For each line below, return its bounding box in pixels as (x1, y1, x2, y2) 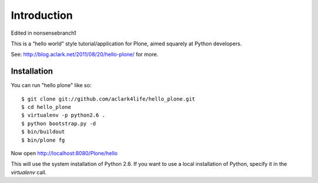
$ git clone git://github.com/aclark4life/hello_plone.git (21, 95, 196, 102)
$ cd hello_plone (21, 104, 71, 111)
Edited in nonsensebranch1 (11, 29, 77, 36)
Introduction (11, 9, 73, 22)
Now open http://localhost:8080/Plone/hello (11, 149, 118, 157)
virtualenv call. (11, 168, 47, 176)
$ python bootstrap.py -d (21, 120, 97, 127)
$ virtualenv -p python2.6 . (21, 112, 105, 119)
